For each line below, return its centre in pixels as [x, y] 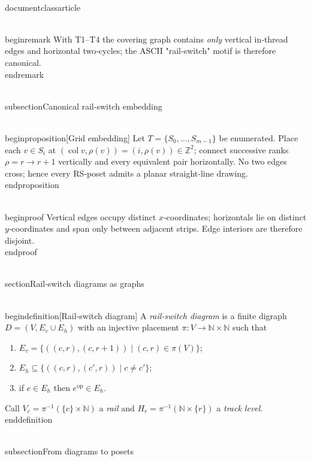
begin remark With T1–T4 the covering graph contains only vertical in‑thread [147, 39]
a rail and [117, 407]
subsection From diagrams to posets [69, 451]
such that [250, 327]
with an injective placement [129, 327]
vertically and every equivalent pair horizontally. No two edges [173, 161]
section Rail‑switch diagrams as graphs [75, 283]
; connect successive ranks [241, 149]
